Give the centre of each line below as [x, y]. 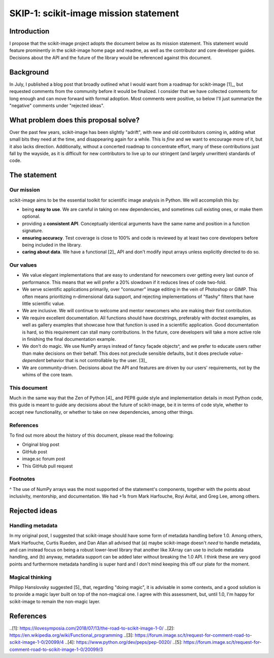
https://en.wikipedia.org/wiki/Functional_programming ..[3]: [72, 635]
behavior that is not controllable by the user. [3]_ [96, 360]
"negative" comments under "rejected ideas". [57, 105]
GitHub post [35, 451]
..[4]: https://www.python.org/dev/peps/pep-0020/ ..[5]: [124, 642]
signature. [32, 231]
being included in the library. [52, 245]
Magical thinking [30, 577]
